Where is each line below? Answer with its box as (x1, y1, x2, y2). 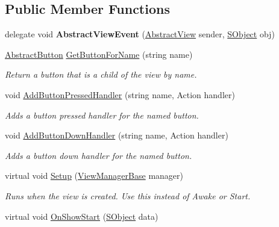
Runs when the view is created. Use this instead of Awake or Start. (5, 189, 251, 202)
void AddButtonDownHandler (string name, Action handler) (5, 129, 228, 141)
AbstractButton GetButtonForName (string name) (5, 48, 193, 60)
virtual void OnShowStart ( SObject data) (5, 210, 158, 222)
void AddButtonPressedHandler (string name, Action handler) (5, 88, 235, 101)
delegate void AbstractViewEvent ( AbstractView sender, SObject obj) (5, 28, 275, 40)
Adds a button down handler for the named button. (5, 149, 192, 161)
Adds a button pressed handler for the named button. (5, 108, 199, 121)
